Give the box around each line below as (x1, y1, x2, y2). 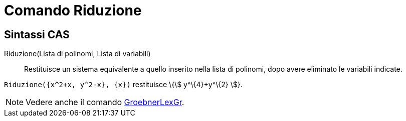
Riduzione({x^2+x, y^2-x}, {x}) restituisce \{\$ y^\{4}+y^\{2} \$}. (4, 80, 243, 89)
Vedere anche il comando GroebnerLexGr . (26, 97, 184, 108)
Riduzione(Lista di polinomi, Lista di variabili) (4, 49, 151, 58)
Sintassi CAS (4, 28, 70, 41)
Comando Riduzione (4, 2, 142, 19)
